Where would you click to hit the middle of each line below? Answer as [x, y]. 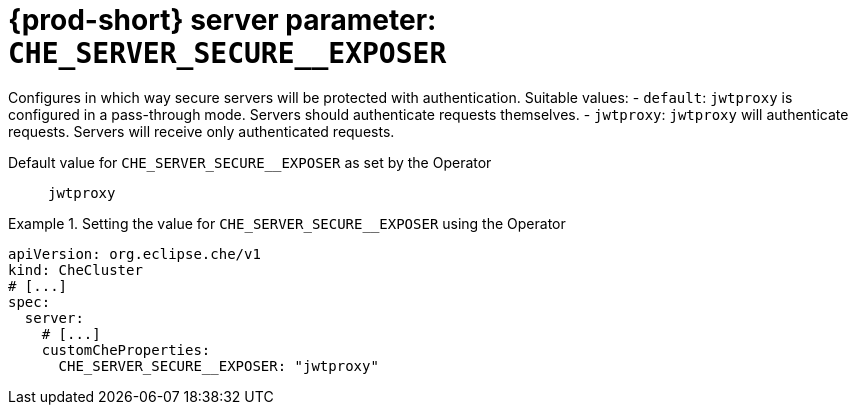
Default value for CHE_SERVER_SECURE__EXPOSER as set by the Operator [250, 162]
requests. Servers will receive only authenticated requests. [201, 131]
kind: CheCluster [75, 269]
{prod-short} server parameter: [222, 20]
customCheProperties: [126, 349]
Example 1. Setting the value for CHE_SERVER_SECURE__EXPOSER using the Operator [287, 223]
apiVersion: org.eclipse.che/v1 [134, 253]
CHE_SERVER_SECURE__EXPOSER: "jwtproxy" [218, 365]
